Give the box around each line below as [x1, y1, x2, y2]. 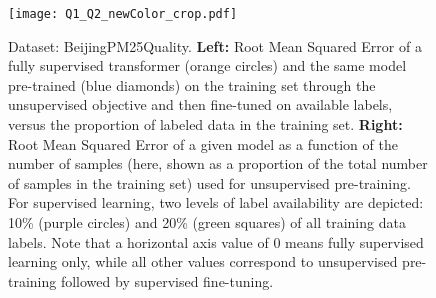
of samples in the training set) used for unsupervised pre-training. [8, 172, 411, 193]
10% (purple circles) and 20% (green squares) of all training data [8, 212, 406, 232]
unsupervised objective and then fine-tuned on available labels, [8, 94, 393, 115]
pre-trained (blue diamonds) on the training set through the [8, 74, 376, 95]
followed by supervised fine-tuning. [60, 270, 274, 291]
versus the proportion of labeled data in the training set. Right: [8, 114, 403, 135]
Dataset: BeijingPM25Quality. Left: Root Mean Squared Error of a [8, 35, 422, 56]
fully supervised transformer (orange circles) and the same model [8, 55, 407, 76]
